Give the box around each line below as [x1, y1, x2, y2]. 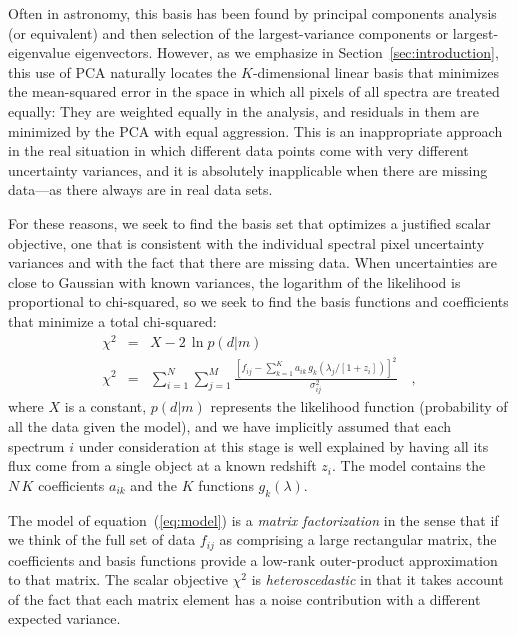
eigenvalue [8, 42, 71, 63]
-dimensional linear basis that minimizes [252, 61, 500, 82]
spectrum [8, 435, 65, 456]
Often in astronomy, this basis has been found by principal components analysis [8, 3, 497, 23]
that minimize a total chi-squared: [8, 310, 217, 331]
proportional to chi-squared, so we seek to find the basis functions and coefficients [8, 291, 509, 312]
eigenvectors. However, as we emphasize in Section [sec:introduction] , [74, 42, 499, 63]
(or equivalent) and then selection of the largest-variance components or [8, 22, 449, 43]
